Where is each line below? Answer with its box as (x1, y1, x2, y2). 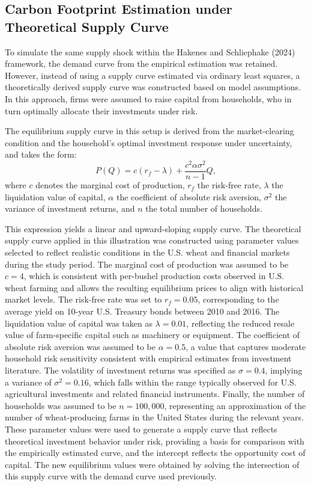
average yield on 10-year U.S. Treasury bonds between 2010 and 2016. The (5, 305, 280, 318)
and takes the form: (5, 148, 77, 161)
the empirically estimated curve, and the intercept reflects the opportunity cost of (5, 446, 306, 459)
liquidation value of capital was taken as (5, 316, 152, 329)
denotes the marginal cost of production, (35, 179, 185, 191)
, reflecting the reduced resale (186, 316, 295, 329)
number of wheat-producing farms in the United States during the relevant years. (5, 411, 304, 423)
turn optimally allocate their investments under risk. (5, 104, 198, 117)
